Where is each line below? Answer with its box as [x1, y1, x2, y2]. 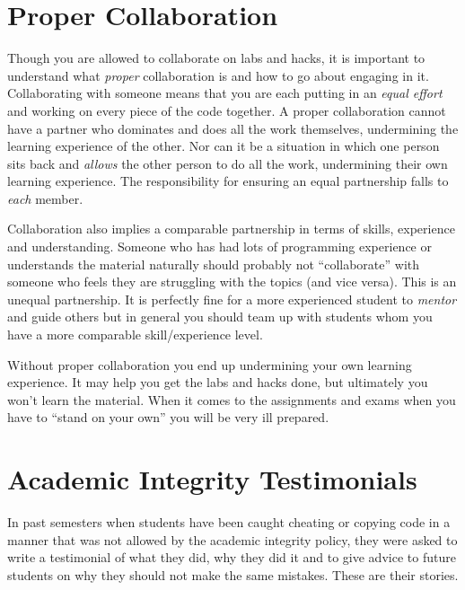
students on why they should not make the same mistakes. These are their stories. [7, 565, 459, 584]
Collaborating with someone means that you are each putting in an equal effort [7, 84, 443, 102]
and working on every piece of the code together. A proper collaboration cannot [7, 101, 446, 119]
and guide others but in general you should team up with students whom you [7, 307, 433, 326]
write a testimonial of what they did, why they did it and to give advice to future [7, 548, 456, 567]
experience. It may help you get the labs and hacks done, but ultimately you [7, 373, 428, 392]
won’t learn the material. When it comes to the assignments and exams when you [7, 390, 456, 409]
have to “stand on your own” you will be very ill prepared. [7, 408, 329, 427]
